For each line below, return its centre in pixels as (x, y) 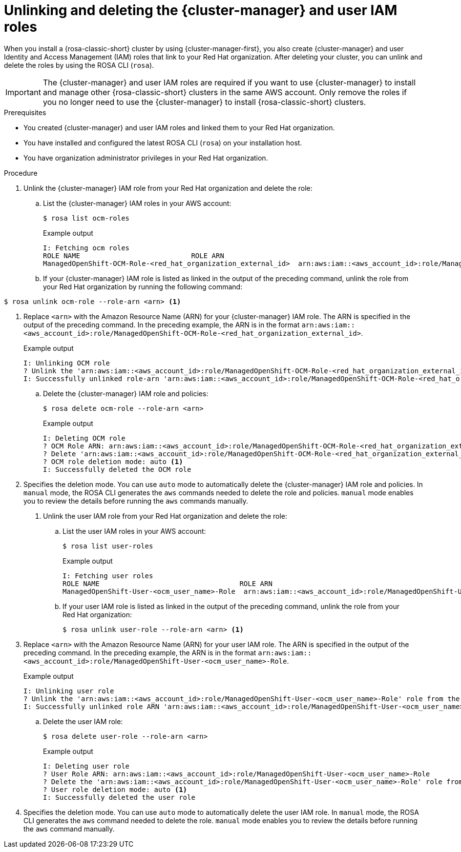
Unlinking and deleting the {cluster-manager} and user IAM (201, 10)
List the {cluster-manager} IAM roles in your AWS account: (137, 203)
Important (23, 92)
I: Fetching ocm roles (86, 248)
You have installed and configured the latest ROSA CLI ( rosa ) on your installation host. (163, 142)
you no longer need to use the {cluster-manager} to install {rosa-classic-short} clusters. (204, 102)
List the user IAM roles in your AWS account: (134, 531)
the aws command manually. (69, 829)
